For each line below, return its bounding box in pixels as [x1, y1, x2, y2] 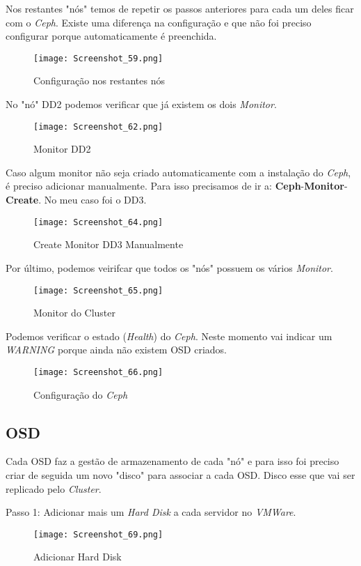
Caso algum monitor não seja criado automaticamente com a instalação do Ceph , [6, 165, 351, 179]
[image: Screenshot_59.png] [33, 53, 163, 63]
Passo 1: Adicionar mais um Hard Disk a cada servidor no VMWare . [6, 505, 296, 519]
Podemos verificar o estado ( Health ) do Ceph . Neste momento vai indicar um [6, 328, 332, 343]
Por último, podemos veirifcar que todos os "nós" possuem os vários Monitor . [6, 260, 333, 275]
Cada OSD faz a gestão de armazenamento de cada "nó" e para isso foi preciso [6, 454, 339, 468]
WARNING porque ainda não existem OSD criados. [6, 342, 227, 357]
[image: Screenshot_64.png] [33, 217, 163, 227]
